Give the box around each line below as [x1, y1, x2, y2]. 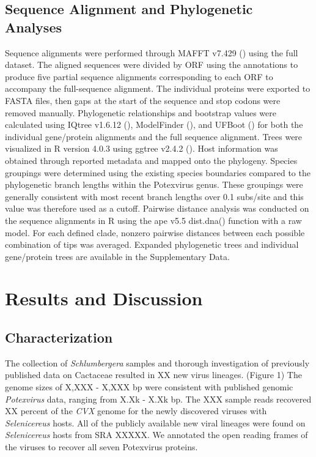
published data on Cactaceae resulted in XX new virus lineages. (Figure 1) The [5, 368, 302, 381]
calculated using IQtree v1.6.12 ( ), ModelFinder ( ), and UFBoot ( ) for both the [5, 118, 303, 131]
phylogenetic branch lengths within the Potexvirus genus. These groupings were [5, 178, 303, 191]
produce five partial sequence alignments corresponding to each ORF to [5, 70, 273, 83]
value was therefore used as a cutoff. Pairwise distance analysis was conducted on [5, 202, 309, 215]
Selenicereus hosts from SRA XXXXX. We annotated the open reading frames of [5, 428, 308, 441]
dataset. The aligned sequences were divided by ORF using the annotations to [5, 58, 298, 71]
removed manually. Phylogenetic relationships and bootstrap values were [5, 106, 277, 119]
